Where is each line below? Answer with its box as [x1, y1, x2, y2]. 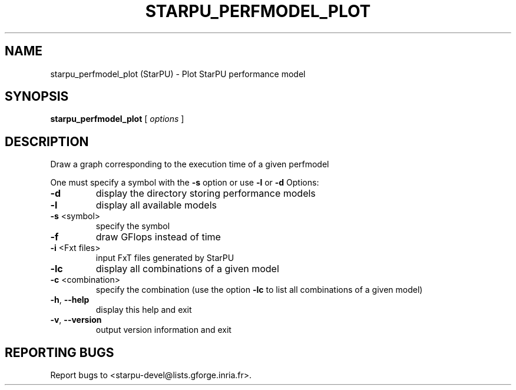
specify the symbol [95, 221, 170, 232]
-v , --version [50, 315, 102, 325]
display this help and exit [95, 305, 192, 315]
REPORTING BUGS [5, 345, 114, 360]
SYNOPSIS [5, 89, 69, 104]
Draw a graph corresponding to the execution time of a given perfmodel [50, 159, 329, 170]
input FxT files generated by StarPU [95, 253, 234, 263]
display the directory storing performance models [95, 187, 316, 200]
